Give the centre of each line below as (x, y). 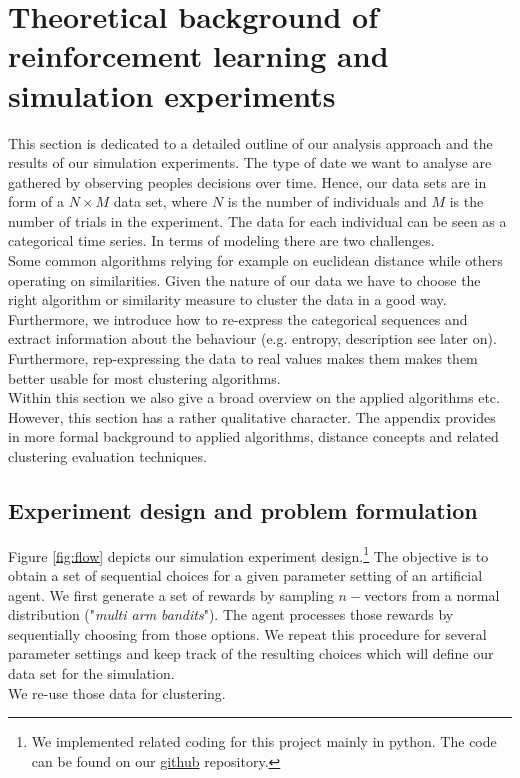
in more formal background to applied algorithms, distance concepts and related (253, 436)
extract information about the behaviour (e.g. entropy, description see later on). (252, 338)
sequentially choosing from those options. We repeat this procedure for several (247, 633)
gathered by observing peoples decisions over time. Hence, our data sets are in (247, 181)
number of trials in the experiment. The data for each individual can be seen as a (257, 220)
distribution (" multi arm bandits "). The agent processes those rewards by (231, 614)
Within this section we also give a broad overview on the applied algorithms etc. (254, 397)
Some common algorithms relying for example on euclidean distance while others (255, 260)
